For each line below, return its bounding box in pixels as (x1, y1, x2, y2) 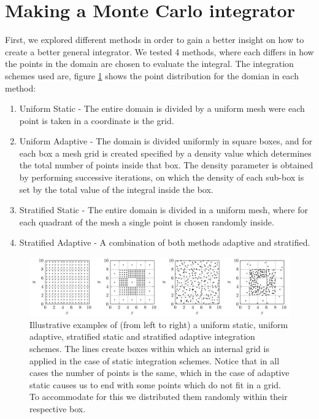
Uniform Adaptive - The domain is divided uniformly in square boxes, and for (19, 135, 313, 147)
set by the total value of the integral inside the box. (19, 182, 213, 195)
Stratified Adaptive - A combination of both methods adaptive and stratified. (19, 236, 310, 249)
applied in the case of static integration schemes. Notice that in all (29, 354, 280, 367)
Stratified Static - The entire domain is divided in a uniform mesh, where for (19, 203, 308, 216)
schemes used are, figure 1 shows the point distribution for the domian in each (5, 69, 299, 82)
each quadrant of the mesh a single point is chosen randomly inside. (19, 215, 274, 228)
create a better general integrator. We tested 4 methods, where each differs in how (5, 45, 314, 58)
